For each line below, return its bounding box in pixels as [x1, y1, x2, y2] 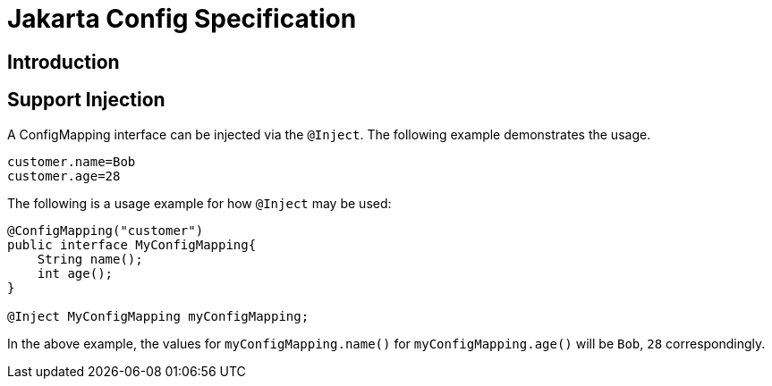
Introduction [7, 50, 120, 73]
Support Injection [7, 88, 165, 112]
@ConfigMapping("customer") [7, 222, 204, 238]
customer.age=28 [7, 168, 121, 183]
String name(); [37, 251, 143, 266]
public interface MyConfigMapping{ [7, 237, 257, 252]
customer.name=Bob [7, 154, 136, 169]
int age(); [37, 265, 114, 281]
